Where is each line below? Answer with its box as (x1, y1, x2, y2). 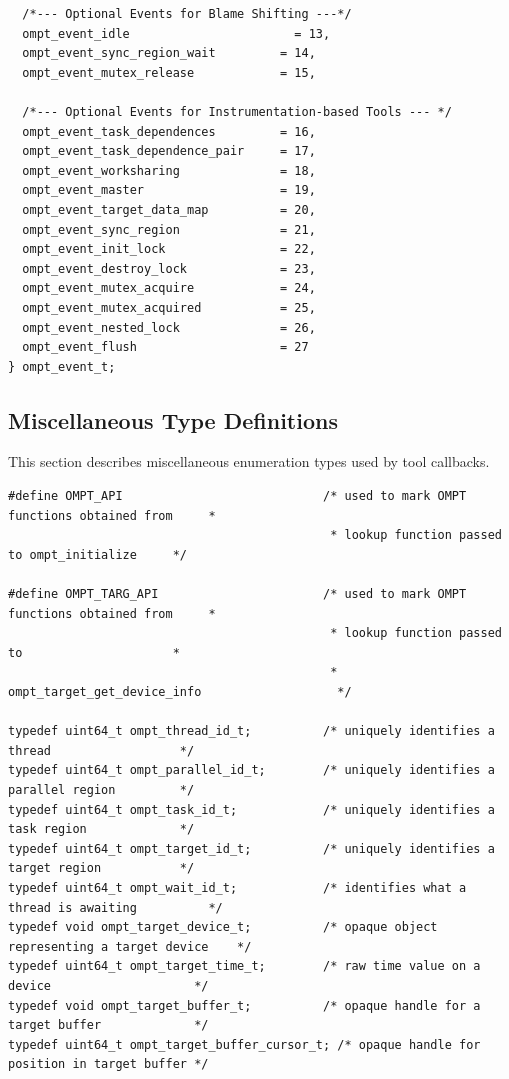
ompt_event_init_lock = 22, (22, 242, 316, 257)
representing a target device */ (8, 939, 252, 954)
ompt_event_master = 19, (22, 183, 316, 198)
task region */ (8, 822, 195, 837)
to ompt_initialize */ (8, 547, 187, 562)
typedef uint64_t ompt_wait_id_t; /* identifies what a (8, 880, 467, 895)
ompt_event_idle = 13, (22, 26, 331, 41)
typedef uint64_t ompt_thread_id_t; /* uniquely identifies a (8, 724, 495, 739)
